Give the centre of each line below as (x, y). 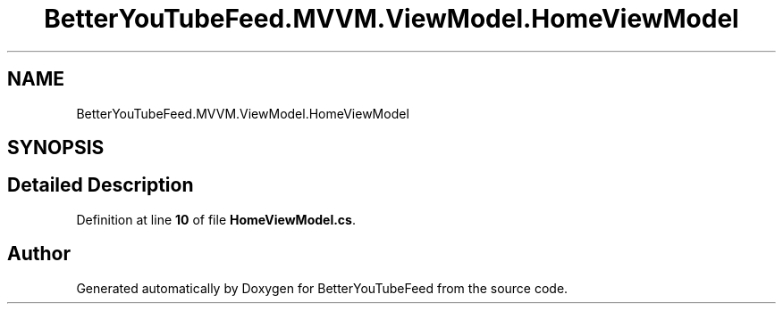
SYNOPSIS (56, 148)
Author (39, 254)
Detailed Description (101, 185)
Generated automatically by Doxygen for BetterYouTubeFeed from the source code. (322, 288)
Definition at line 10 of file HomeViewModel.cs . (216, 219)
